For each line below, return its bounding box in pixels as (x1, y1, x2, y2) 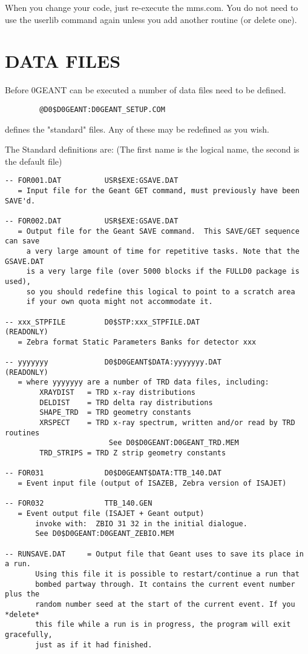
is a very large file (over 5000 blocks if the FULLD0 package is (26, 267, 300, 276)
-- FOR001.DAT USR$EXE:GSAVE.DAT (5, 176, 179, 185)
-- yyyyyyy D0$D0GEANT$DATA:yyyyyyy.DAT (5, 358, 221, 367)
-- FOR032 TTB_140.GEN (5, 499, 152, 508)
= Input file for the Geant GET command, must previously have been (18, 187, 300, 195)
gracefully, (5, 630, 53, 639)
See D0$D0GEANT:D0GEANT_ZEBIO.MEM (35, 529, 174, 538)
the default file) (5, 154, 62, 167)
